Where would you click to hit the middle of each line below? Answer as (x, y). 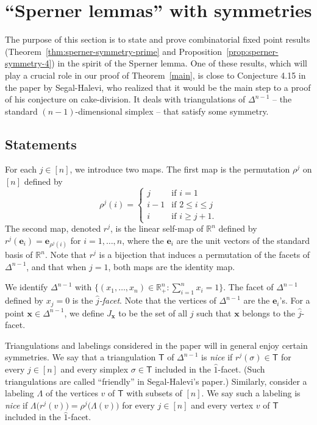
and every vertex (222, 405)
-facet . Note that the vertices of (158, 300)
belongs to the (269, 312)
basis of (19, 255)
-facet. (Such (241, 369)
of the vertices (72, 393)
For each (21, 169)
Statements (41, 144)
